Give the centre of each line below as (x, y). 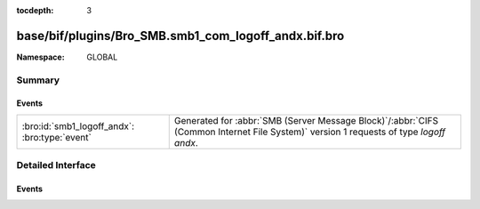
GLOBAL (102, 57)
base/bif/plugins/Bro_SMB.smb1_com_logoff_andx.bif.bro (180, 36)
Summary (38, 80)
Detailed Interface (56, 165)
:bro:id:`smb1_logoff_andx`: (78, 126)
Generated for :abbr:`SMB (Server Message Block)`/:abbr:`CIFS (306, 120)
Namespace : (41, 57)
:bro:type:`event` (57, 137)
